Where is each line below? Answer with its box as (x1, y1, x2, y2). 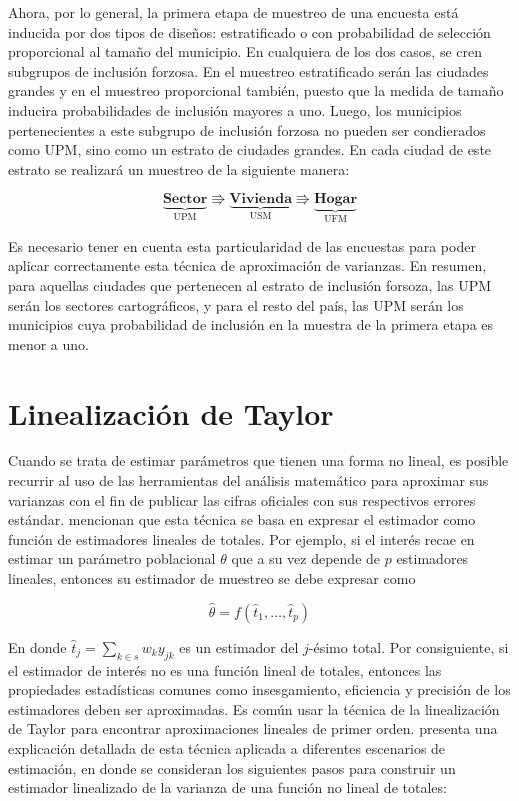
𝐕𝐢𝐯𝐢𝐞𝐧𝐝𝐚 (229, 192, 292, 207)
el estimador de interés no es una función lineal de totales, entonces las (8, 659, 442, 680)
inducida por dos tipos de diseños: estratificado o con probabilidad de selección (8, 21, 491, 42)
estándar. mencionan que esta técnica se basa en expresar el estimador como (8, 509, 476, 530)
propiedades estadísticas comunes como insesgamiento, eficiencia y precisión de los (8, 679, 511, 700)
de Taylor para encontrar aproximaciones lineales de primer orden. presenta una (8, 718, 498, 739)
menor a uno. (8, 333, 89, 354)
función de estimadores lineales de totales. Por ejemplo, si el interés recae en (8, 528, 475, 549)
